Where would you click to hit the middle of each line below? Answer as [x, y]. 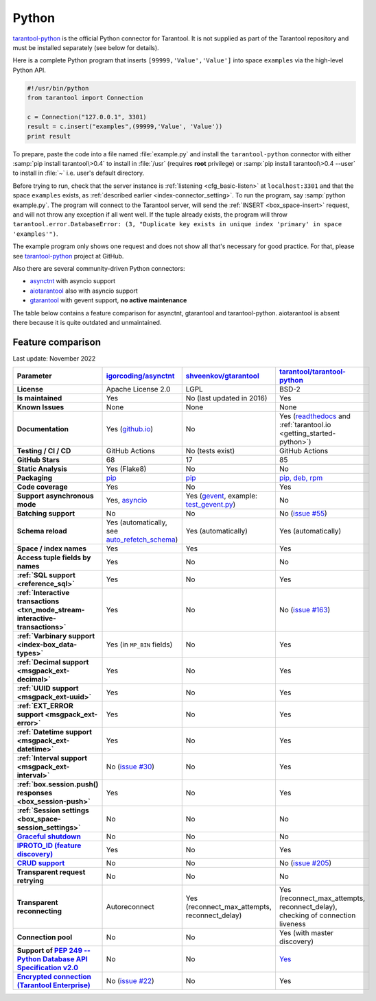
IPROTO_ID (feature [49, 845]
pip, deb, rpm [301, 478]
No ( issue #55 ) [303, 514]
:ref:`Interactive [43, 593]
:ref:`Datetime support [55, 732]
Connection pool [45, 937]
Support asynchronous [55, 496]
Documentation [43, 429]
